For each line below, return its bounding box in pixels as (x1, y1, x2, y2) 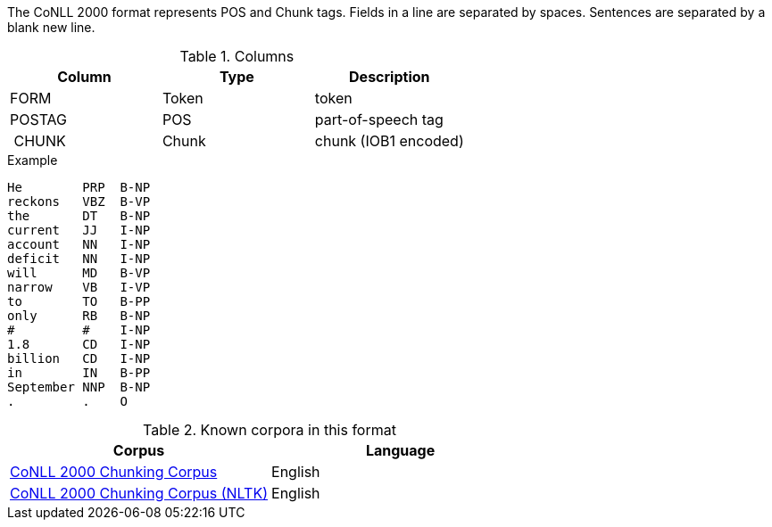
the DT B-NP (7, 209, 151, 223)
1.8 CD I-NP (7, 337, 151, 351)
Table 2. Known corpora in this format (143, 421, 396, 439)
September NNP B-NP (7, 380, 151, 394)
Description (349, 68, 430, 86)
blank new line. (7, 20, 95, 35)
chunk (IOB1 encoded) (314, 132, 464, 150)
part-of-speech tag (314, 111, 444, 128)
